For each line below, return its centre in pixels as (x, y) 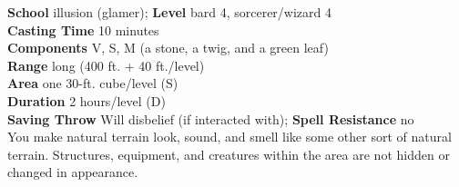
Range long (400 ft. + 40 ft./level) (106, 65)
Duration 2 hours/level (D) (87, 100)
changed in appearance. (73, 172)
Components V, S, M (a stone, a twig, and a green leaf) (168, 48)
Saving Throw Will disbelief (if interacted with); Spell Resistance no (211, 118)
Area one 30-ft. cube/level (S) (93, 83)
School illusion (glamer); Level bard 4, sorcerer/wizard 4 (169, 12)
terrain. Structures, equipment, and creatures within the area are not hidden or (229, 154)
